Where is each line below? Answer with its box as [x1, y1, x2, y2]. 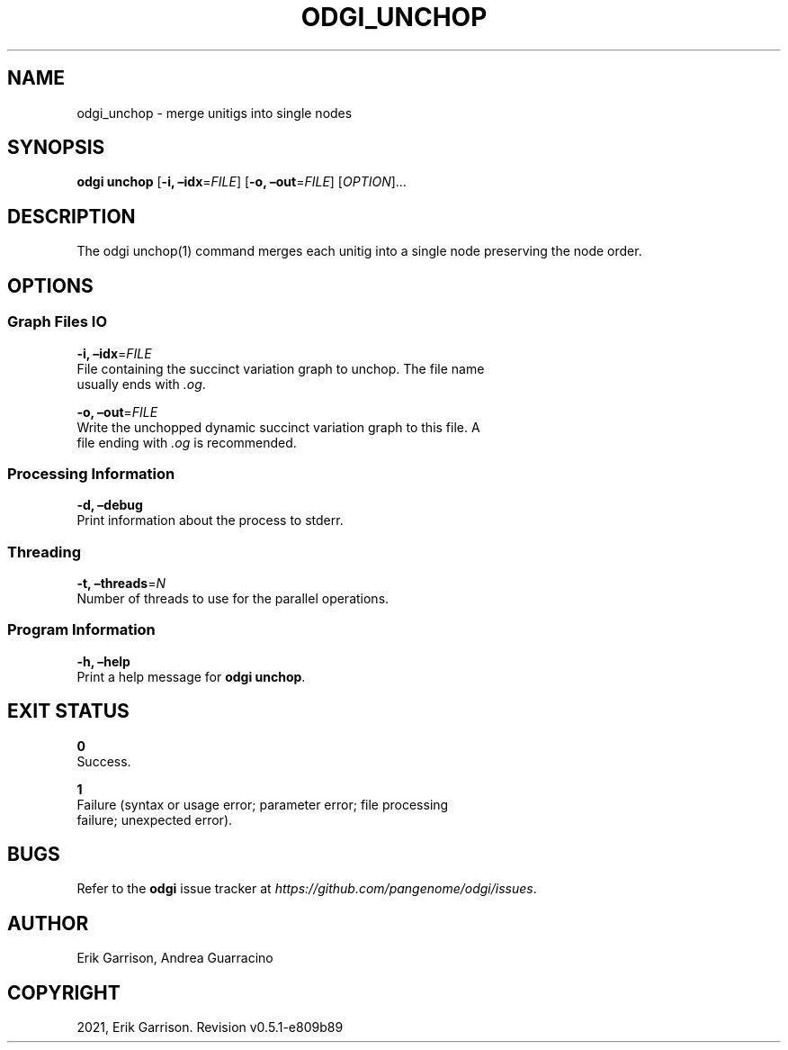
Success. [76, 753, 131, 769]
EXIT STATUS [7, 700, 130, 723]
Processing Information [7, 464, 175, 483]
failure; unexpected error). [76, 811, 233, 828]
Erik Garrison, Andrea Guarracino [76, 950, 273, 966]
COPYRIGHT [7, 981, 121, 1004]
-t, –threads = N [76, 575, 166, 591]
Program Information [7, 620, 156, 639]
